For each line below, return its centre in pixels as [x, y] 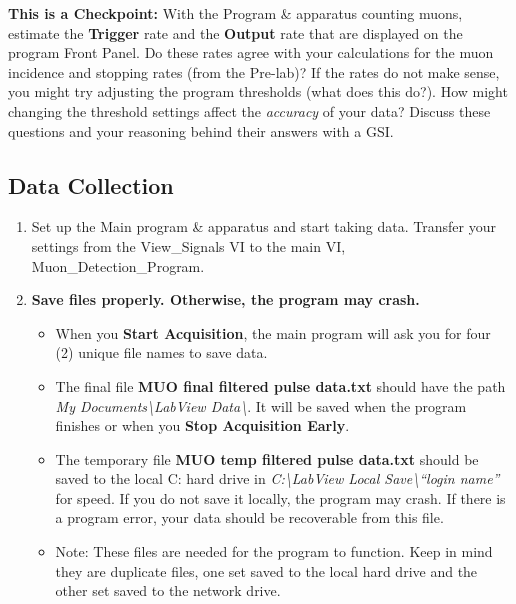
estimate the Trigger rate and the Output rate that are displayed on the [235, 32]
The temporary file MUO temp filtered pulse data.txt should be [267, 458]
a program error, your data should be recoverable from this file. [249, 517]
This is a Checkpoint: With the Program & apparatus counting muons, [235, 13]
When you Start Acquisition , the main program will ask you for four [273, 332]
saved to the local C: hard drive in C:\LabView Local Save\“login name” [277, 478]
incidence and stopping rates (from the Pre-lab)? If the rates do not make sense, [254, 71]
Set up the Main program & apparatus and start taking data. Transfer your [263, 226]
